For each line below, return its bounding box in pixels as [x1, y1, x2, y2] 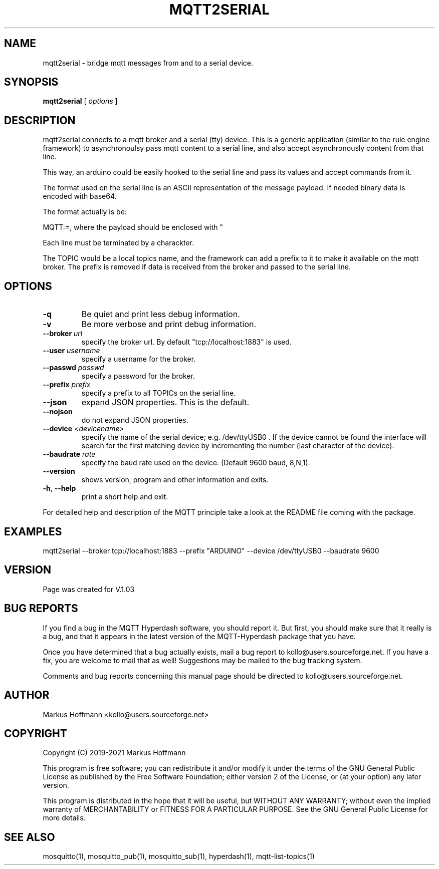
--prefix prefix [43, 380, 91, 389]
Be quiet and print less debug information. [81, 309, 240, 320]
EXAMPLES [4, 525, 62, 538]
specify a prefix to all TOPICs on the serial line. [81, 389, 236, 398]
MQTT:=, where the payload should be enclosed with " [43, 223, 224, 232]
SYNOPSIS [4, 76, 59, 89]
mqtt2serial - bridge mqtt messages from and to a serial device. [43, 58, 254, 67]
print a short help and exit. [81, 492, 168, 501]
